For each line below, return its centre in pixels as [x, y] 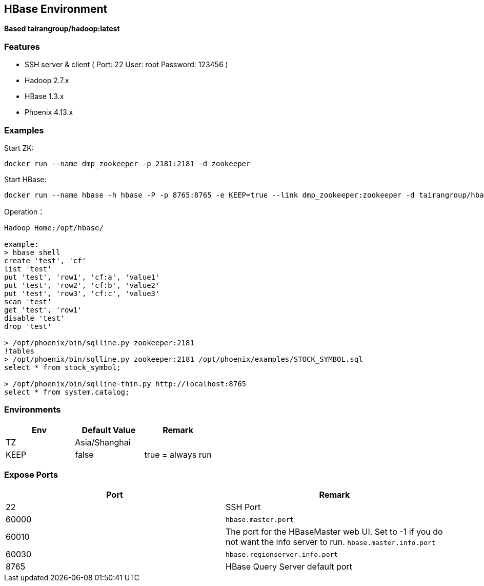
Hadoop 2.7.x [47, 81]
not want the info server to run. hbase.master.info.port [331, 542]
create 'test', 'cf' [45, 260]
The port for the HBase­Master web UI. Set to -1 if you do [334, 532]
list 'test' [28, 269]
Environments [33, 410]
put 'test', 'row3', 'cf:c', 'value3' [82, 293]
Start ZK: [19, 148]
